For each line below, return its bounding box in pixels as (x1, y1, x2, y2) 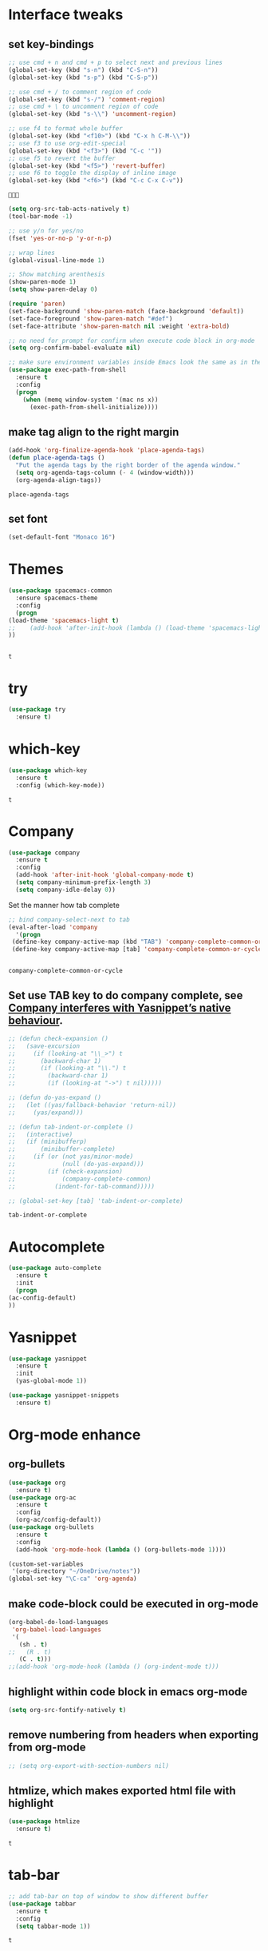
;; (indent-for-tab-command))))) (8, 1182, 156, 1190)
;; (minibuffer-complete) (8, 1145, 116, 1153)
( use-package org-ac (8, 1493, 77, 1502)
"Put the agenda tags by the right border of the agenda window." (15, 461, 241, 469)
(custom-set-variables (8, 1560, 84, 1568)
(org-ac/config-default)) (15, 1516, 102, 1524)
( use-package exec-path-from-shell (8, 366, 127, 374)
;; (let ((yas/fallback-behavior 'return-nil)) (8, 1101, 177, 1109)
